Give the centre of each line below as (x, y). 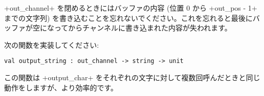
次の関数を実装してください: (52, 44)
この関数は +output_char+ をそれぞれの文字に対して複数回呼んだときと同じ (132, 77)
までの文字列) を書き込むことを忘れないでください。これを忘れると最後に (128, 18)
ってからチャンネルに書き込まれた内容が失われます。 (143, 28)
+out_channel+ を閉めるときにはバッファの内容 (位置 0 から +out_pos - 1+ (131, 8)
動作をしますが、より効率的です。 (61, 87)
